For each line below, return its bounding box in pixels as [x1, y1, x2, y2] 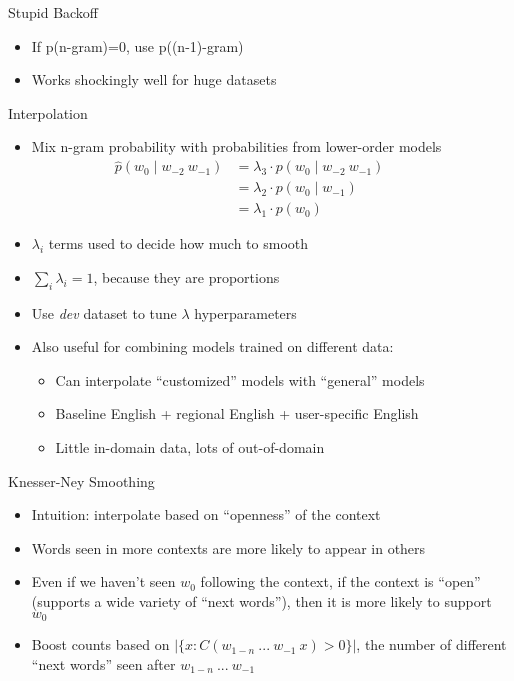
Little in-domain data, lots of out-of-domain [55, 437, 325, 458]
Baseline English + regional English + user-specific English [55, 403, 419, 424]
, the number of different [356, 634, 507, 655]
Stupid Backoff [8, 2, 99, 22]
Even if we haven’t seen [31, 571, 176, 592]
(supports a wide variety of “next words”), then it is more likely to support [31, 591, 492, 612]
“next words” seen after [31, 653, 176, 674]
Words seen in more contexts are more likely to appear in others [31, 537, 426, 558]
